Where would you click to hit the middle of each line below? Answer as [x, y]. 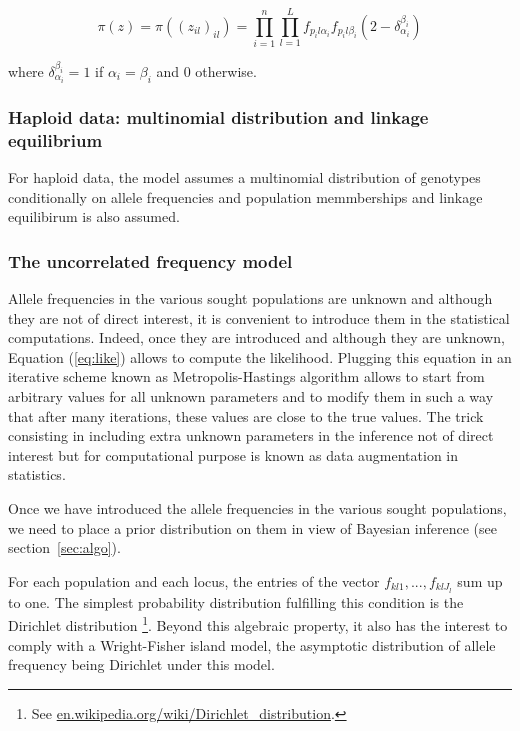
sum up [480, 580]
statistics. [37, 474]
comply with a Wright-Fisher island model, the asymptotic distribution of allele [252, 644]
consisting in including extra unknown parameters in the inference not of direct [251, 435]
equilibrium [55, 139]
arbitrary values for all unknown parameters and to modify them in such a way [251, 396]
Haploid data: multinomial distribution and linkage [218, 116]
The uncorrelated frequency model [150, 260]
